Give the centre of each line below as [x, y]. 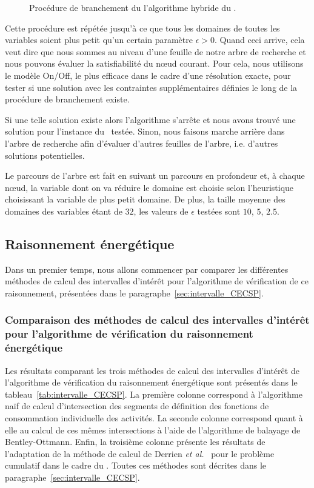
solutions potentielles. [45, 155]
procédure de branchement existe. [67, 99]
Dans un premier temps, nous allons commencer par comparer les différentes [147, 269]
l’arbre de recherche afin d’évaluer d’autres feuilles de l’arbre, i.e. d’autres [142, 143]
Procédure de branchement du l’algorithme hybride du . [133, 7]
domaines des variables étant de [64, 211]
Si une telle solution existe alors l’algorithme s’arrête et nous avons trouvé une [150, 119]
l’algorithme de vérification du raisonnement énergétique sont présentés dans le [151, 382]
